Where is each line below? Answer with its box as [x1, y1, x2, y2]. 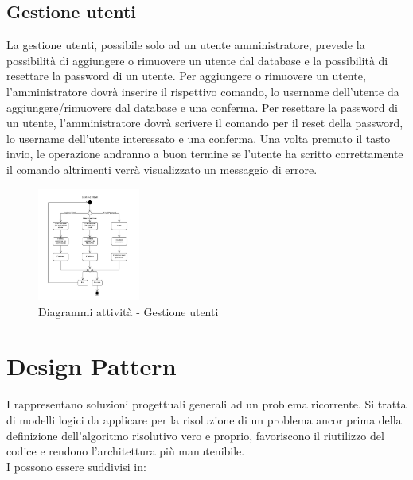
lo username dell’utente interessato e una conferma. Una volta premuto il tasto [6, 130, 391, 146]
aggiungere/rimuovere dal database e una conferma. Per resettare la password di [6, 99, 398, 115]
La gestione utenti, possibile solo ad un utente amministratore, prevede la [6, 37, 365, 53]
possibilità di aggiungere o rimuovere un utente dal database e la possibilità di [6, 52, 388, 68]
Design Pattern [6, 350, 177, 382]
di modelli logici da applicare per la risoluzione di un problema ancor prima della [6, 411, 402, 428]
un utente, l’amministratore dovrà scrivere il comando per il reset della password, [6, 114, 403, 131]
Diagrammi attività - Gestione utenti [38, 303, 219, 319]
